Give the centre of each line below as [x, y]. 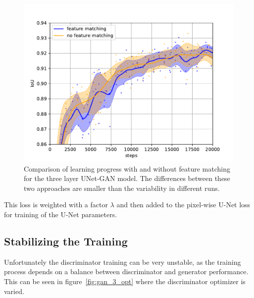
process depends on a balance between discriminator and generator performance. [126, 271]
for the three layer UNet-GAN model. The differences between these [127, 178]
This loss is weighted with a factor [56, 205]
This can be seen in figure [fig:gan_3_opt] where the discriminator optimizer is [125, 281]
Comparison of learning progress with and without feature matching [127, 168]
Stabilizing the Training [66, 241]
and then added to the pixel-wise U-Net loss [183, 205]
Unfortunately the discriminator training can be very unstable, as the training [123, 262]
